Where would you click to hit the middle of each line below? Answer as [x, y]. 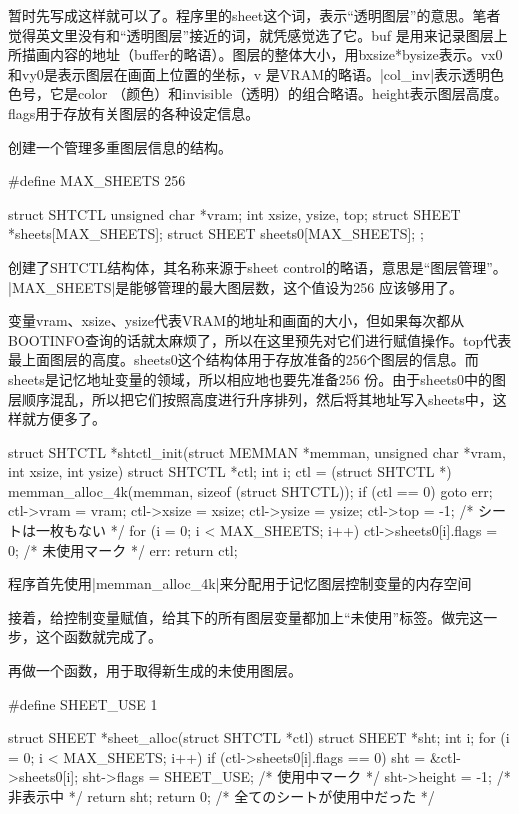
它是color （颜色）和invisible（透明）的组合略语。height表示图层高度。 [278, 93]
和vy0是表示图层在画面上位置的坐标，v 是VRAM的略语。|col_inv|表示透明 [249, 73]
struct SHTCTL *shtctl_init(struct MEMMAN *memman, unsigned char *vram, [257, 451]
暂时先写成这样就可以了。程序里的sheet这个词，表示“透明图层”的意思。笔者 [254, 15]
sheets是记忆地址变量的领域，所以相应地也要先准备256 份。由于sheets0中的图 [257, 378]
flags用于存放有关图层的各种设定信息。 [134, 112]
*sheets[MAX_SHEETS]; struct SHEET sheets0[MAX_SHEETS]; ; [216, 233]
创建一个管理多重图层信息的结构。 [120, 146]
